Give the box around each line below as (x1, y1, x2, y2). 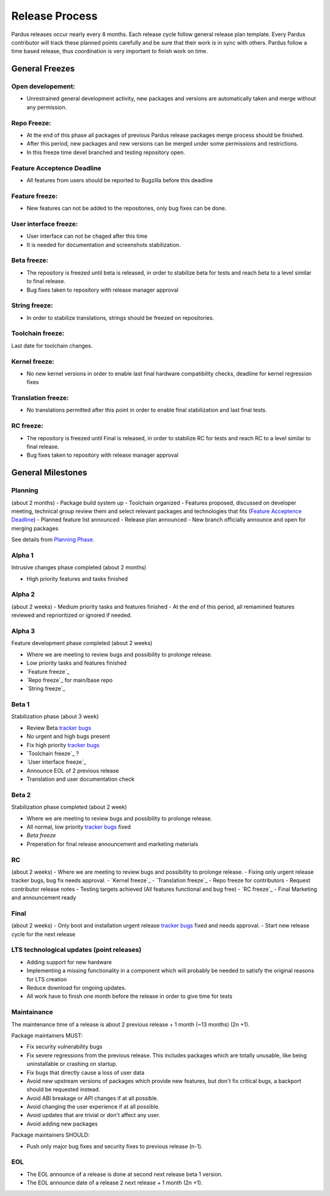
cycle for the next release (11, 930, 76, 938)
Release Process (11, 9, 98, 23)
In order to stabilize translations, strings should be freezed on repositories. (26, 314, 215, 321)
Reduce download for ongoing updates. (26, 984, 127, 992)
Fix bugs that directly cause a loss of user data (26, 1069, 145, 1076)
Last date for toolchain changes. (11, 342, 93, 349)
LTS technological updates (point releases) (11, 945, 142, 954)
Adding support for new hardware (26, 958, 112, 965)
